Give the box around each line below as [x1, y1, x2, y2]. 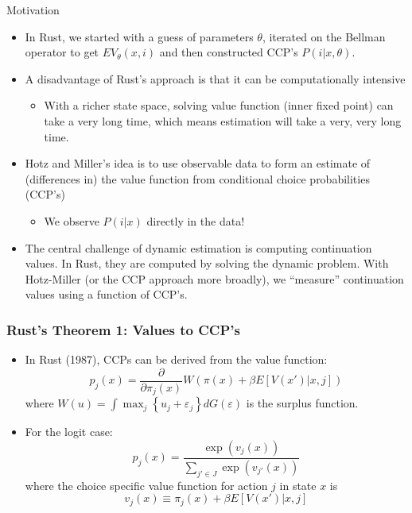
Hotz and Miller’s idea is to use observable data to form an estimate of [25, 155, 371, 172]
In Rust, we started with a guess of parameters [25, 28, 254, 44]
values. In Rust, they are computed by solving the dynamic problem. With [25, 255, 389, 272]
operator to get [25, 44, 99, 60]
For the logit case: [25, 423, 113, 440]
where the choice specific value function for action [25, 476, 268, 493]
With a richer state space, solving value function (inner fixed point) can [44, 97, 394, 114]
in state [279, 476, 317, 493]
